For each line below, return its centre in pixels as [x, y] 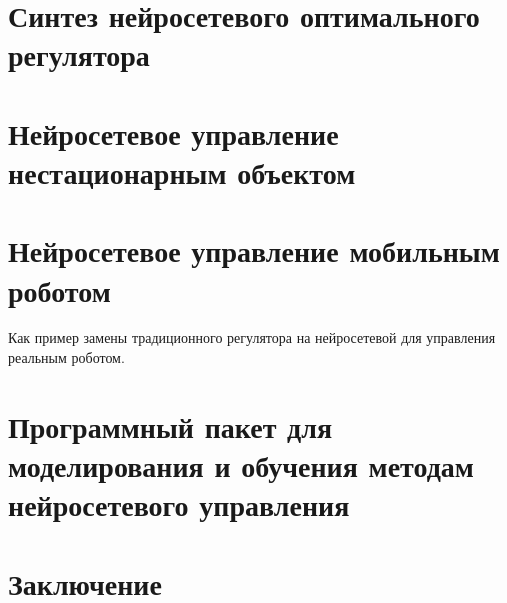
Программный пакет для [170, 425]
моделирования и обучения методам [241, 465]
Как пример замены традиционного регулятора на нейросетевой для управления [252, 337]
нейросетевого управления [179, 504]
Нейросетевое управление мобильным [254, 250]
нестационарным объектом [182, 171]
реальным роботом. [66, 357]
